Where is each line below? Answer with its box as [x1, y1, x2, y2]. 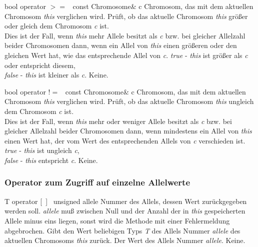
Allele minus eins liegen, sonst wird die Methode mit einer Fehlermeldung [4, 215, 230, 225]
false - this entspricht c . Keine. [4, 154, 98, 165]
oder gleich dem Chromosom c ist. [4, 20, 109, 31]
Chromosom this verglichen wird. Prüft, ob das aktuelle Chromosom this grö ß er [4, 10, 248, 21]
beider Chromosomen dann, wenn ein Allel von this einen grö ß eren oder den [4, 40, 237, 50]
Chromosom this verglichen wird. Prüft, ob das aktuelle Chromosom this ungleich [4, 96, 254, 106]
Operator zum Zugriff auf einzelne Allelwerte [4, 176, 190, 188]
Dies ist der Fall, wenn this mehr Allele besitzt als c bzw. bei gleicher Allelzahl [4, 30, 245, 40]
